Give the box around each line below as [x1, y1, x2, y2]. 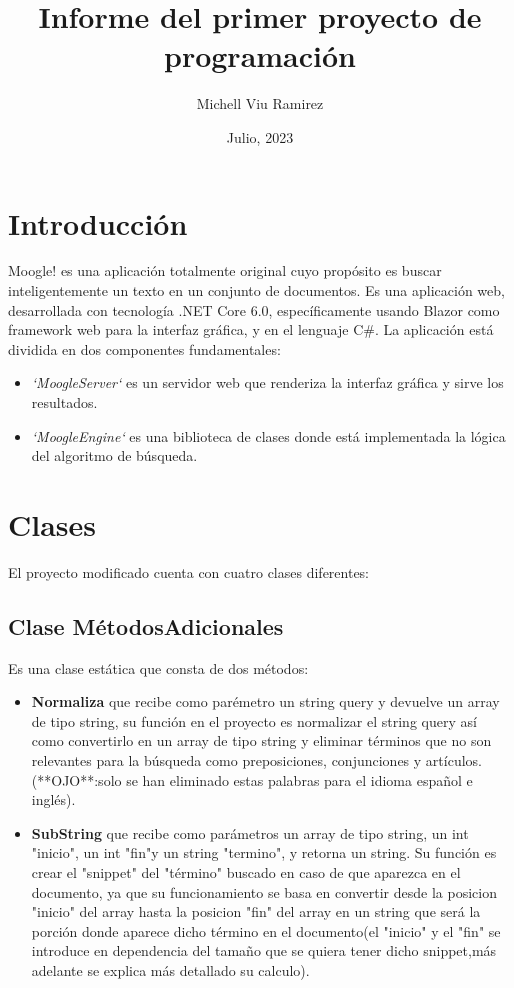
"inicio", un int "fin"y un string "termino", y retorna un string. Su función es [31, 842, 497, 863]
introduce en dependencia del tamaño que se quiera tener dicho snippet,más [31, 940, 497, 961]
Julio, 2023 [226, 126, 294, 147]
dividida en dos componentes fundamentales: [8, 338, 281, 359]
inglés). [31, 789, 76, 810]
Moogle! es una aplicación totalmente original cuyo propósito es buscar [8, 260, 442, 281]
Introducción [8, 202, 188, 243]
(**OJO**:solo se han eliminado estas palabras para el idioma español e [31, 769, 473, 790]
